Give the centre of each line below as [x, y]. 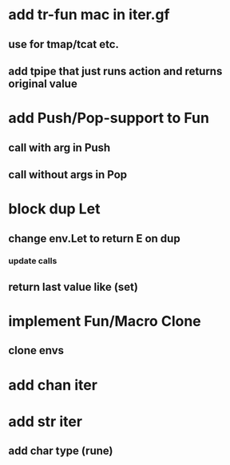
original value [43, 83]
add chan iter [53, 385]
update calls [33, 261]
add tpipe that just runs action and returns [115, 71]
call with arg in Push [59, 147]
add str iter [45, 421]
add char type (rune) [61, 451]
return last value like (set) [73, 286]
